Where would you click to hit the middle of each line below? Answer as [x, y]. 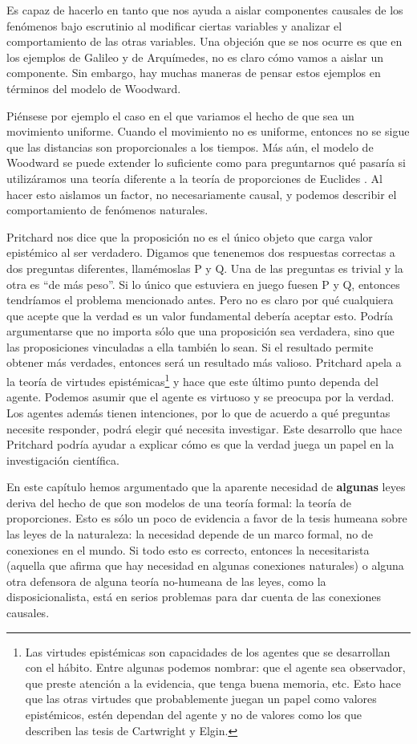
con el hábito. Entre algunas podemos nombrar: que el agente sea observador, [215, 667]
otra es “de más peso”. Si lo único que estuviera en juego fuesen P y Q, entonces [203, 284]
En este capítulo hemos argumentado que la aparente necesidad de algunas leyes [206, 487]
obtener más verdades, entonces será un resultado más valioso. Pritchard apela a [204, 362]
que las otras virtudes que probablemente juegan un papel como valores [201, 699]
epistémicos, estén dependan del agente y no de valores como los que [193, 714]
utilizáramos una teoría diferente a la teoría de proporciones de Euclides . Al [194, 178]
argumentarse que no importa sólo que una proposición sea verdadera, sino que [200, 331]
